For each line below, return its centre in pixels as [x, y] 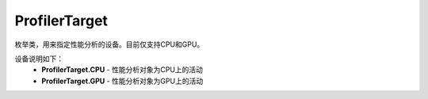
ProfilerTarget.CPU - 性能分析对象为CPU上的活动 [122, 70]
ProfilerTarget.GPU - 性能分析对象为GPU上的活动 [122, 81]
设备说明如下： [39, 59]
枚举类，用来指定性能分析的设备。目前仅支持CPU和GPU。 [109, 44]
